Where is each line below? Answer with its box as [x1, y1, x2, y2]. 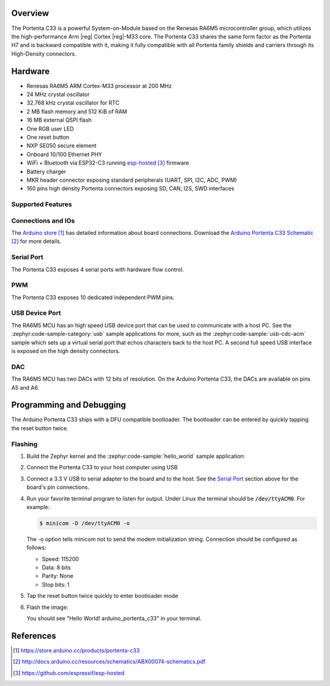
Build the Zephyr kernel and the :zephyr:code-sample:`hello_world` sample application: [26, 452, 246, 460]
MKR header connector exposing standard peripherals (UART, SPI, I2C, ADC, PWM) [26, 176, 238, 184]
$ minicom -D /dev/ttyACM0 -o [39, 520, 130, 526]
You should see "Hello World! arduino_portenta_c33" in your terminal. [26, 614, 202, 622]
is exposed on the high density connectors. [11, 347, 120, 354]
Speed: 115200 [42, 555, 79, 562]
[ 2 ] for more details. [11, 237, 62, 245]
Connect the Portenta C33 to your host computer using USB [26, 464, 178, 471]
